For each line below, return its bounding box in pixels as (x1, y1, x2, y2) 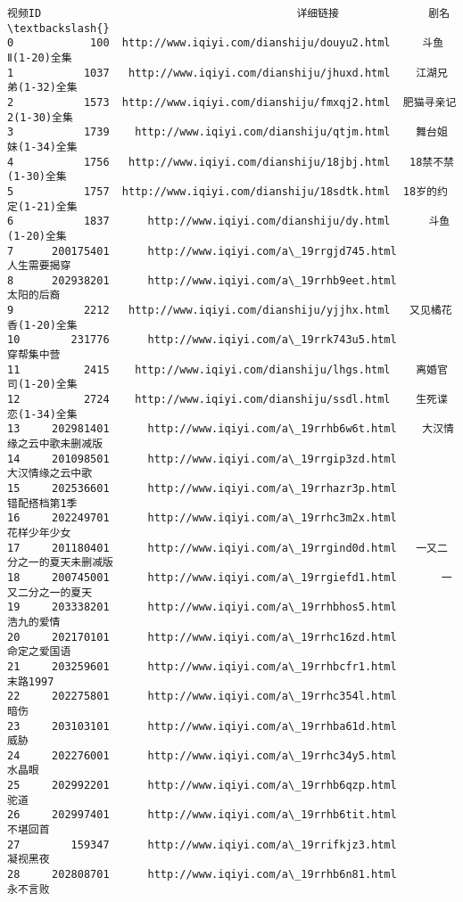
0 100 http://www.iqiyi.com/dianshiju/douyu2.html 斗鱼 (7, 37, 444, 50)
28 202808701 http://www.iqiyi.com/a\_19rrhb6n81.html (7, 868, 397, 881)
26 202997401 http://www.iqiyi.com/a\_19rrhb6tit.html (7, 808, 397, 822)
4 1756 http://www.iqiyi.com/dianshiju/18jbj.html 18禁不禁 (7, 155, 454, 168)
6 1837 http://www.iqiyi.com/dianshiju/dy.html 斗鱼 (7, 215, 451, 228)
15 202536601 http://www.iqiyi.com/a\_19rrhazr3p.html (7, 482, 397, 495)
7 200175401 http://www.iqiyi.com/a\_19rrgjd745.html (7, 244, 397, 258)
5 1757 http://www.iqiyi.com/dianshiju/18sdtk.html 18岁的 (7, 184, 437, 198)
